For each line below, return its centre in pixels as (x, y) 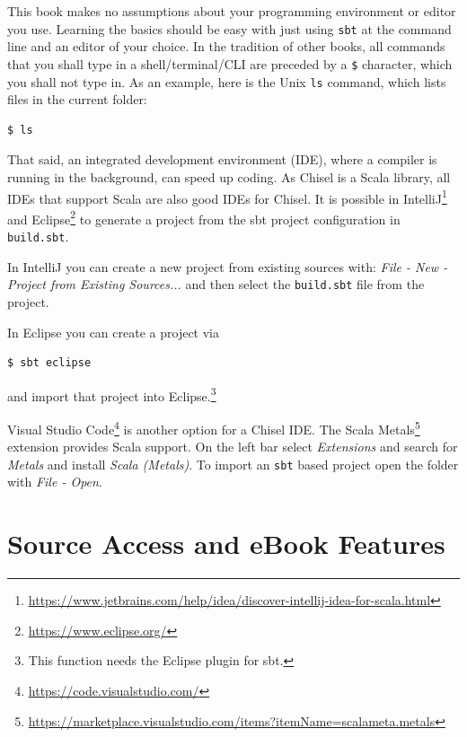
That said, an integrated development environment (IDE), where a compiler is (222, 159)
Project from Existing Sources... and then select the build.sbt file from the (216, 284)
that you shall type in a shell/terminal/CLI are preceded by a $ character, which (230, 63)
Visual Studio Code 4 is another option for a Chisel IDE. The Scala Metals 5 (214, 427)
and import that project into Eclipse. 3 (112, 394)
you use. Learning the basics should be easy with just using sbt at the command (229, 28)
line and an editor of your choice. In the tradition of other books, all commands (226, 46)
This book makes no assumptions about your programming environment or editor (232, 11)
